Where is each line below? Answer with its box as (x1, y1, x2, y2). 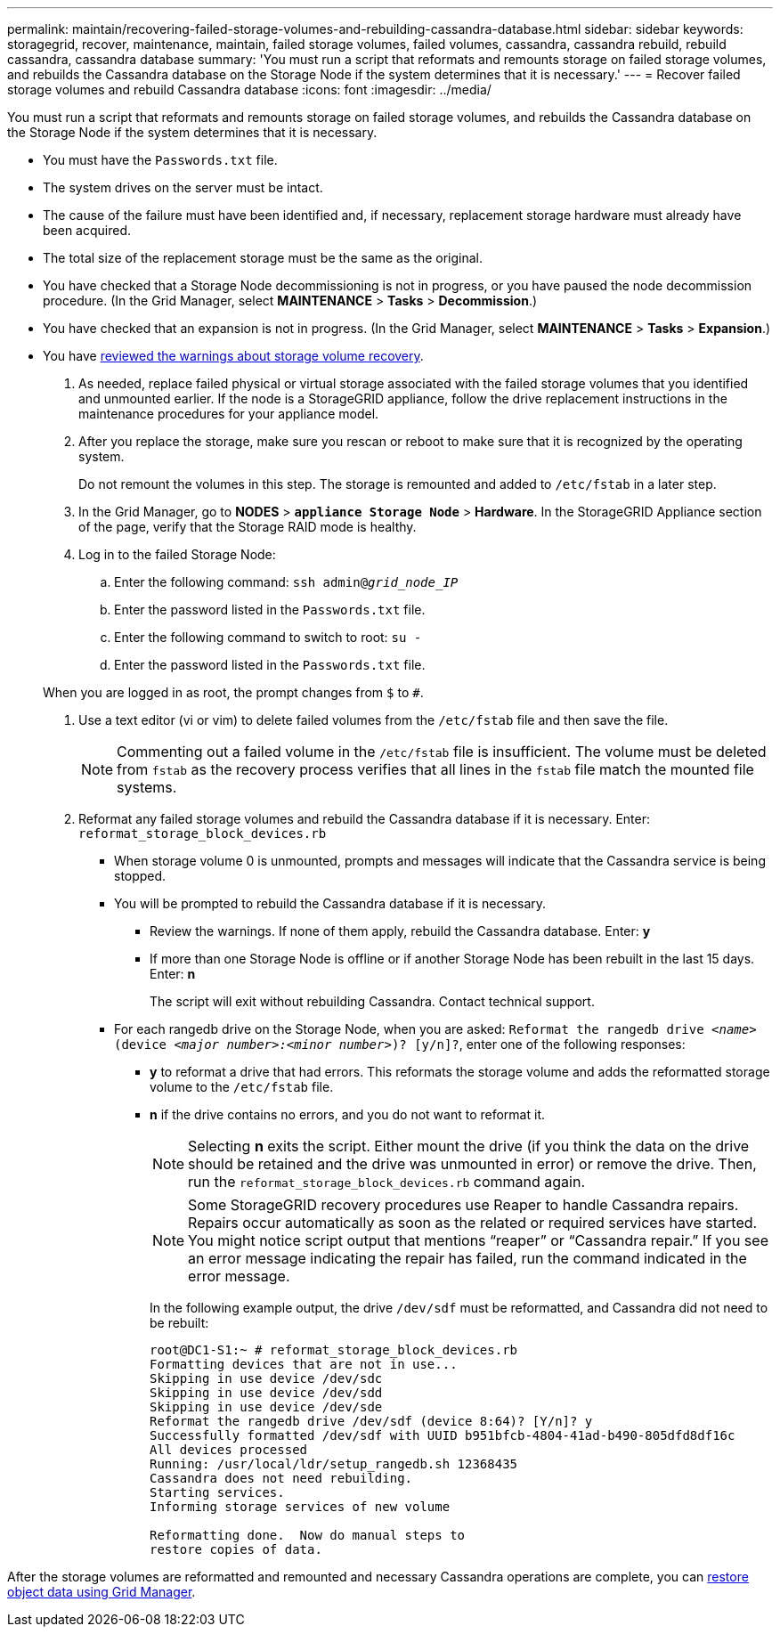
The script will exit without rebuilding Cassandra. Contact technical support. (150, 994, 595, 1009)
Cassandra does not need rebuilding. (150, 1471, 413, 1485)
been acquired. (43, 223, 132, 238)
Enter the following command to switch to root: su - (114, 630, 422, 645)
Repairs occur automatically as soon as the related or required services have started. (188, 1214, 758, 1232)
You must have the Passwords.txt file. (43, 152, 278, 167)
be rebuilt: (150, 1315, 209, 1330)
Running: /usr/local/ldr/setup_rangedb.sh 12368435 (150, 1457, 518, 1471)
